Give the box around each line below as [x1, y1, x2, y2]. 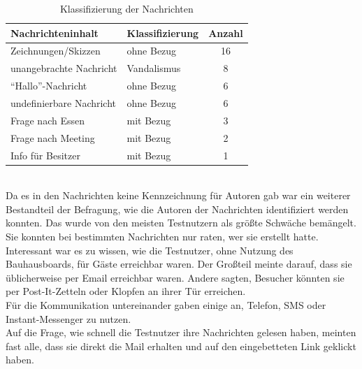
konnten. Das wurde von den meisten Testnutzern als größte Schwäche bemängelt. [6, 215, 356, 230]
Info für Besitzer [10, 147, 80, 162]
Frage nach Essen [10, 113, 85, 127]
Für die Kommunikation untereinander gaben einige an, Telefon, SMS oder [6, 297, 326, 312]
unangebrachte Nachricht [10, 61, 117, 75]
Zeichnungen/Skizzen [10, 43, 101, 58]
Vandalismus [126, 61, 181, 75]
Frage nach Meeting [10, 130, 95, 145]
